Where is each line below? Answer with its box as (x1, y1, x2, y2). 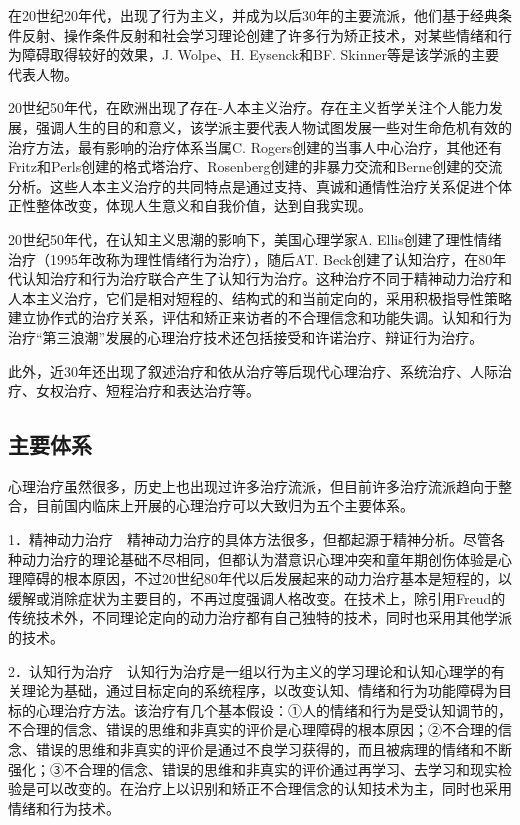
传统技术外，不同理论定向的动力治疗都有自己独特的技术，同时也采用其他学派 (8, 607, 512, 628)
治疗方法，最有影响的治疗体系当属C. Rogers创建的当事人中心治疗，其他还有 (8, 136, 503, 157)
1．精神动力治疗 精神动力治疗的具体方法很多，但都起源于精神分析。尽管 (8, 529, 491, 550)
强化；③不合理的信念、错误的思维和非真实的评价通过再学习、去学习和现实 (8, 758, 498, 779)
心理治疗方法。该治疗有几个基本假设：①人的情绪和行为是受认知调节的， (35, 699, 512, 720)
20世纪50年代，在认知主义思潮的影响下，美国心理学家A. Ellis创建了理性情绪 (8, 228, 502, 249)
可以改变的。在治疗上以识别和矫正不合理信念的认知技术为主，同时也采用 (35, 778, 512, 799)
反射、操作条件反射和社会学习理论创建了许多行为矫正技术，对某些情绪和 (21, 24, 498, 45)
